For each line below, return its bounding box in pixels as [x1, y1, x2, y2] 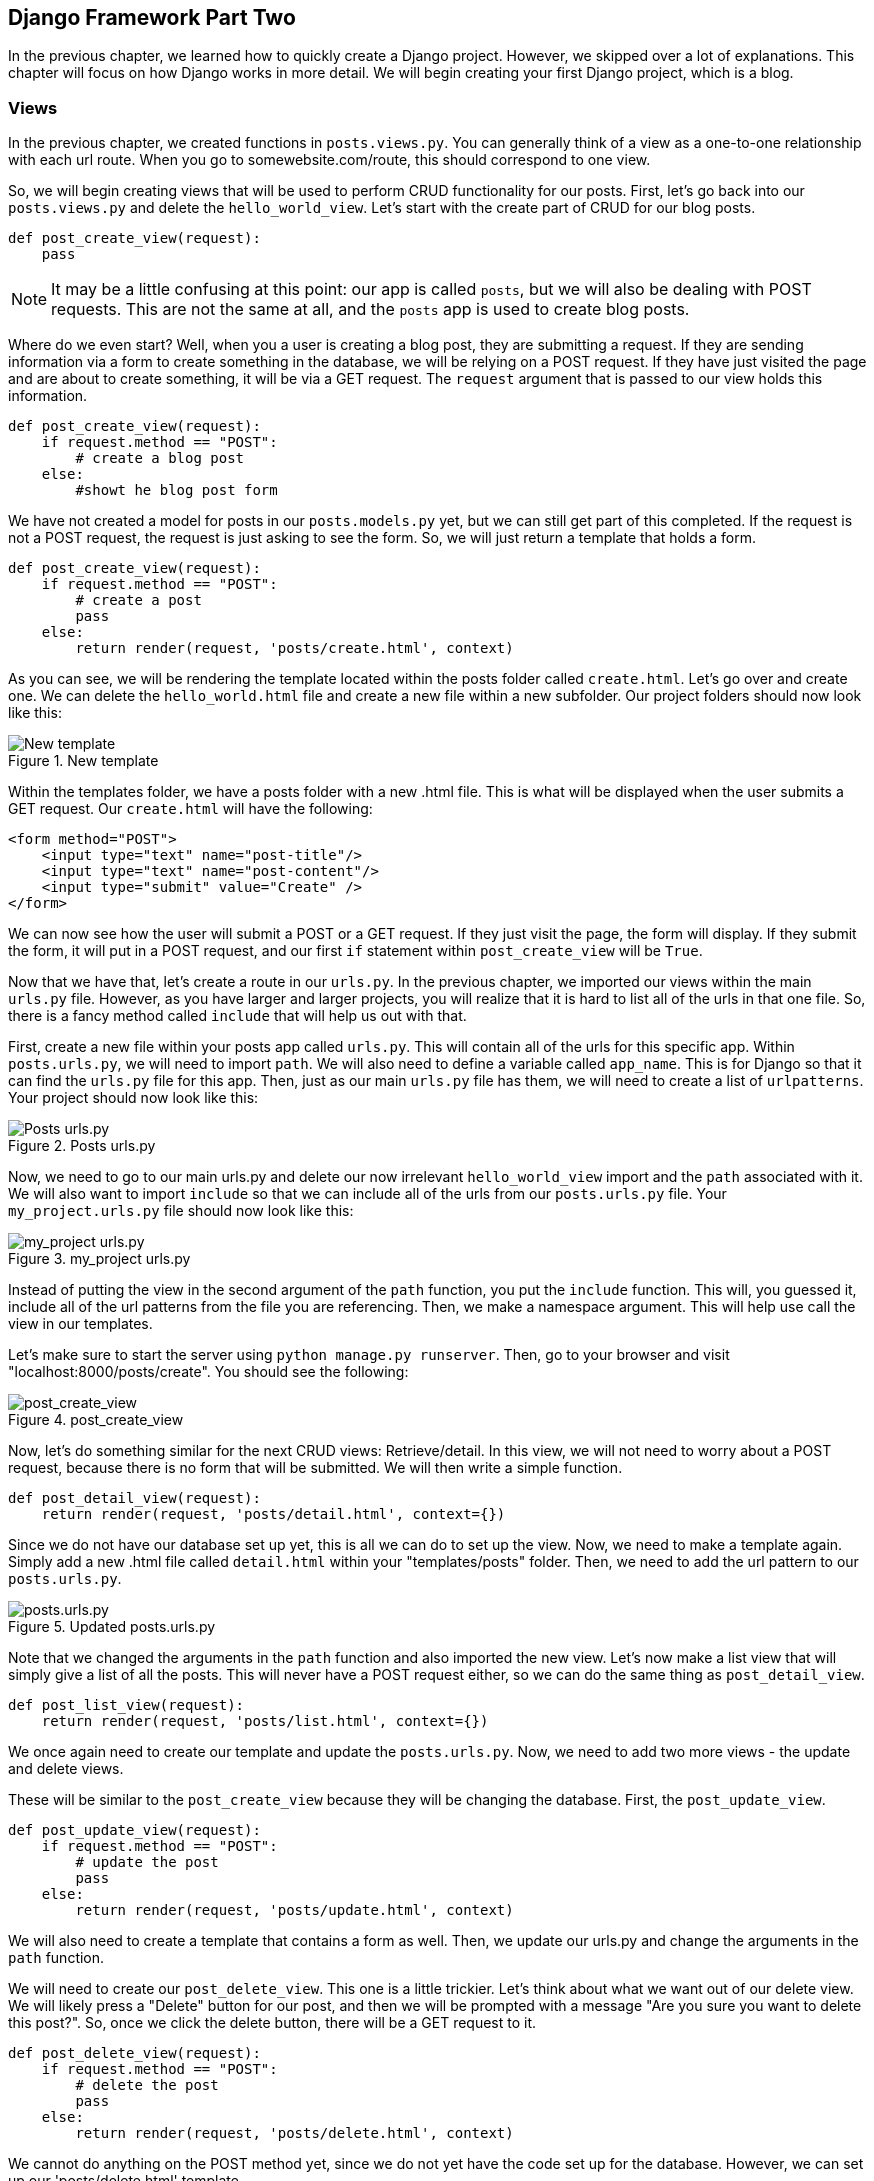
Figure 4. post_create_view [8, 1411, 184, 1429]
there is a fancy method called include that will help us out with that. [8, 1007, 467, 1025]
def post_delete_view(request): [8, 2045, 261, 2062]
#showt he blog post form [75, 482, 278, 499]
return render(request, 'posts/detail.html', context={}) [41, 1506, 506, 1523]
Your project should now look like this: [8, 1089, 259, 1107]
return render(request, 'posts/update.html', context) [75, 1902, 514, 1919]
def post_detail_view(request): [8, 1490, 261, 1507]
